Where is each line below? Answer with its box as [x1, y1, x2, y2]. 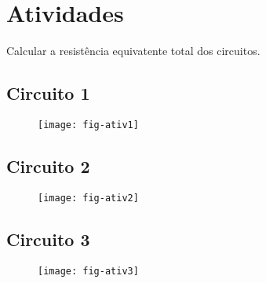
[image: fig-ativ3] [38, 265, 139, 277]
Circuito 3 [6, 226, 90, 251]
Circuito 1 [6, 81, 90, 105]
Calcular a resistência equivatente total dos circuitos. [6, 42, 261, 59]
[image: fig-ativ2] [38, 192, 139, 204]
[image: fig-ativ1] [38, 119, 139, 130]
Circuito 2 [6, 153, 90, 178]
